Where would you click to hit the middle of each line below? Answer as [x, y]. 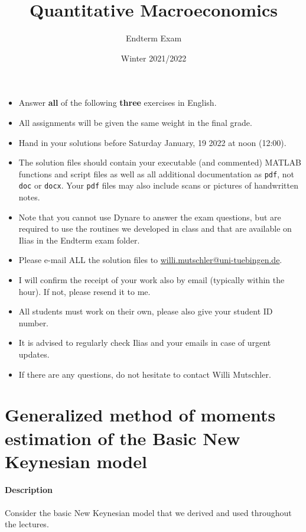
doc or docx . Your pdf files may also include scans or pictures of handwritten [158, 185]
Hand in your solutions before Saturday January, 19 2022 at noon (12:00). [152, 142]
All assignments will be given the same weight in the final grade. [135, 122]
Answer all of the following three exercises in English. [118, 103]
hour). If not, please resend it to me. [84, 291]
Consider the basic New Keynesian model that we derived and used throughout [148, 512]
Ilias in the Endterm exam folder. [79, 240]
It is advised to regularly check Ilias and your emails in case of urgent [145, 343]
